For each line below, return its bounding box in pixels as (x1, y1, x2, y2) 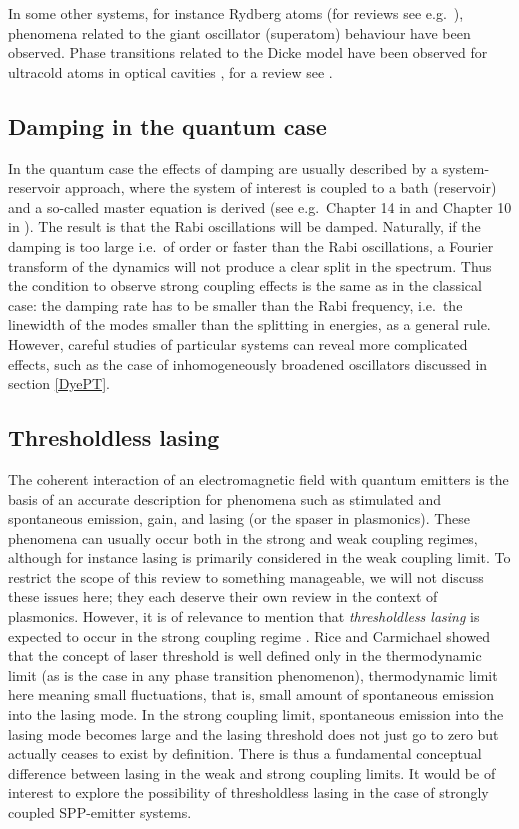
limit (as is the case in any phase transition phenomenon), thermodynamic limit (8, 664, 498, 685)
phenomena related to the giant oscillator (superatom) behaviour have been (8, 22, 471, 43)
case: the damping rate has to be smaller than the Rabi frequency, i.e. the (8, 294, 463, 315)
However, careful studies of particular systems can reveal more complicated (8, 333, 468, 354)
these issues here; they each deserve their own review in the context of (8, 586, 438, 607)
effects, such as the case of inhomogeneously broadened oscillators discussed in (8, 353, 488, 374)
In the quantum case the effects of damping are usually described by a (8, 157, 439, 178)
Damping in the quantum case (8, 110, 327, 141)
